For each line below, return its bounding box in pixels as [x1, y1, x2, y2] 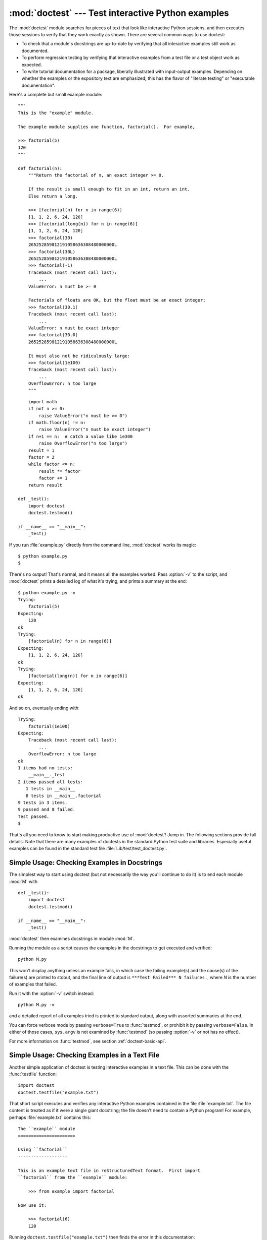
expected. [21, 62, 42, 67]
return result [28, 482, 63, 488]
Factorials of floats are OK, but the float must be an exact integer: [28, 298, 206, 303]
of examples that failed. [9, 981, 57, 987]
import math [28, 399, 57, 404]
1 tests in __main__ [25, 786, 76, 792]
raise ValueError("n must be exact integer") [39, 427, 151, 433]
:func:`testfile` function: [9, 1071, 57, 1077]
